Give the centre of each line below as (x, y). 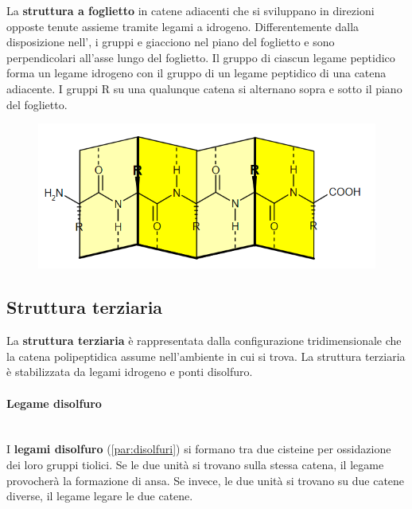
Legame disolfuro (54, 403)
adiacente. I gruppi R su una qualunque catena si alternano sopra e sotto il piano (204, 88)
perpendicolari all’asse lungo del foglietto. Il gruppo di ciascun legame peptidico (201, 57)
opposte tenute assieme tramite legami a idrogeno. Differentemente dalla (183, 26)
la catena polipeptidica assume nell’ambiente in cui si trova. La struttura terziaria (206, 356)
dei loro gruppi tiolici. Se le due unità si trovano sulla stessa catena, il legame (195, 464)
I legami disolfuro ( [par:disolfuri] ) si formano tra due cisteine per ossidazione (199, 449)
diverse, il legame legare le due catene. (100, 496)
